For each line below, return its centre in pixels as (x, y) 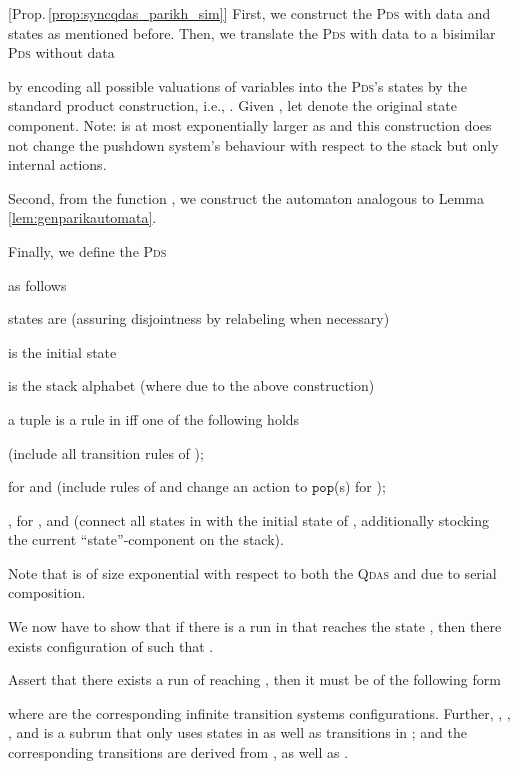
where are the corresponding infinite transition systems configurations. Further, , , (259, 712)
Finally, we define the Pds (87, 250)
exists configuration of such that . (111, 645)
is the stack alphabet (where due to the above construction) (191, 385)
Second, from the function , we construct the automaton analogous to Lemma (246, 197)
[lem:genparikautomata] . (82, 217)
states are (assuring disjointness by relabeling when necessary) (199, 318)
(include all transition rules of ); (106, 452)
